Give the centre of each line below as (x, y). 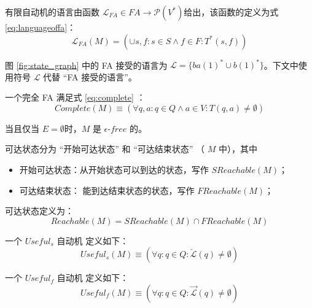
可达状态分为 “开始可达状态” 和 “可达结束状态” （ (105, 149)
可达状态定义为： (39, 211)
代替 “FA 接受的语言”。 (90, 76)
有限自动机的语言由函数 (52, 12)
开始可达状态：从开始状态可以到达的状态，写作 (114, 170)
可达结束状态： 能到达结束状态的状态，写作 (107, 190)
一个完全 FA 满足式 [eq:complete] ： (75, 97)
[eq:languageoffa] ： (41, 27)
